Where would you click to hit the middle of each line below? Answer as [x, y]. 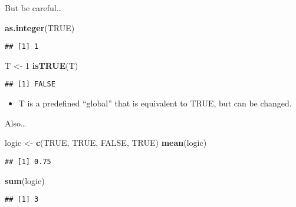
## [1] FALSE [30, 84]
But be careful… [34, 8]
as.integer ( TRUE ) [40, 27]
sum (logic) [25, 180]
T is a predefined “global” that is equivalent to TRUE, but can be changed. [155, 103]
